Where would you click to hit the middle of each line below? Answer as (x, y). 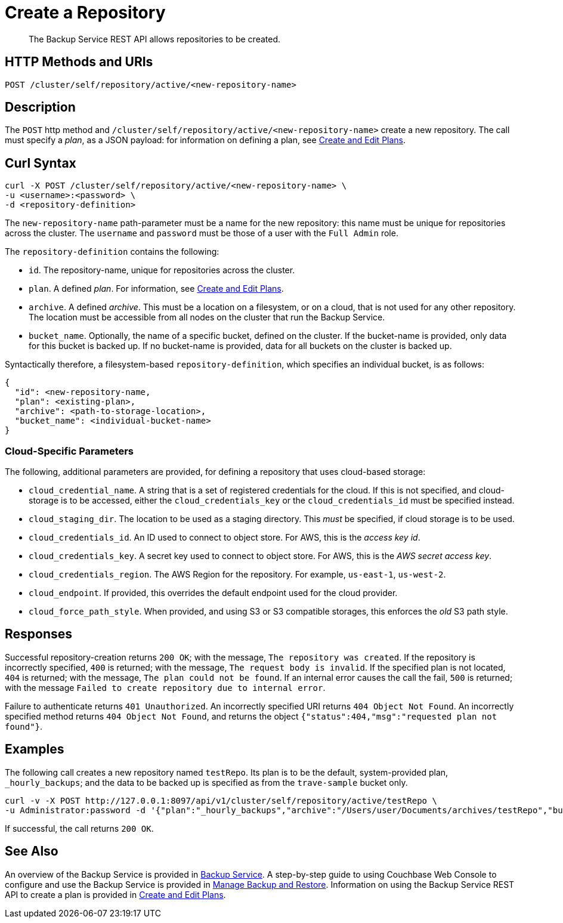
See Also (32, 851)
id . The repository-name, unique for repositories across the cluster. (162, 270)
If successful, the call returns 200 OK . (79, 828)
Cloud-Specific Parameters (69, 451)
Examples (35, 749)
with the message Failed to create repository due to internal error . (165, 687)
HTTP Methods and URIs (79, 62)
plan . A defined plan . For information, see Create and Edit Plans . (156, 289)
